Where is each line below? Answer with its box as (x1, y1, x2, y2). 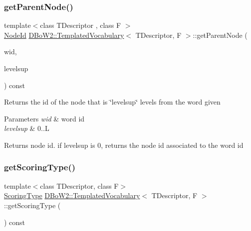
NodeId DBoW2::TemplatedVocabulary (4, 29, 124, 40)
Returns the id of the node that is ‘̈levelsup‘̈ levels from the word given (4, 97, 221, 107)
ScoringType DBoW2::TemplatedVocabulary (4, 190, 140, 201)
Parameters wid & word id (4, 113, 85, 123)
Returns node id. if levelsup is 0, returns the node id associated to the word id (4, 139, 244, 150)
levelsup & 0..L (4, 123, 49, 133)
